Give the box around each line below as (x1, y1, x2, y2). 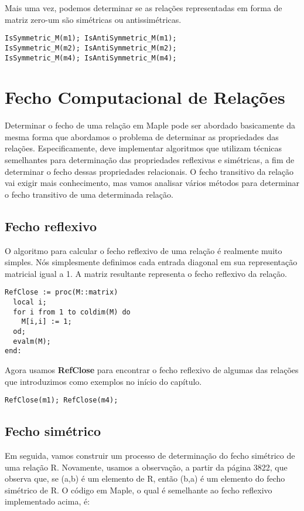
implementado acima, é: (5, 495, 90, 507)
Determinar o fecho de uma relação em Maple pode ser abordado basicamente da (5, 119, 295, 131)
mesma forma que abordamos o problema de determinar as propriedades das (5, 130, 279, 143)
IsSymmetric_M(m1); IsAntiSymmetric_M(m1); (5, 34, 177, 43)
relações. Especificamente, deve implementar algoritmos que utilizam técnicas (5, 142, 282, 154)
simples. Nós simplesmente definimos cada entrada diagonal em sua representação (5, 256, 298, 268)
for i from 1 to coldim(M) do (13, 307, 131, 316)
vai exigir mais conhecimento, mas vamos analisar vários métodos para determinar (5, 177, 300, 189)
